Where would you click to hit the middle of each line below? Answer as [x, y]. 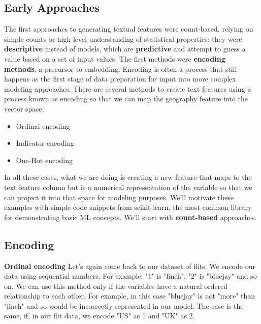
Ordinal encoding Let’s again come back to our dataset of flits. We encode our [130, 266]
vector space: [24, 108]
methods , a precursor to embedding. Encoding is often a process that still [121, 69]
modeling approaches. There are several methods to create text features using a [128, 88]
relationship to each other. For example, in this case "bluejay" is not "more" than [130, 296]
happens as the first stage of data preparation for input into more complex [120, 79]
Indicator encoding [45, 143]
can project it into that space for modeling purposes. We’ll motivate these [119, 197]
